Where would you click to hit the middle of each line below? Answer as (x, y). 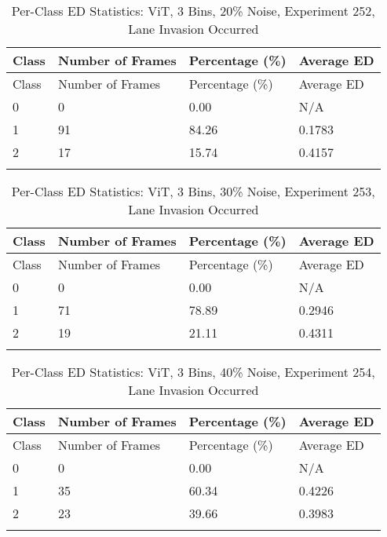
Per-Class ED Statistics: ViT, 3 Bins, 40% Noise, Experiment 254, (193, 372)
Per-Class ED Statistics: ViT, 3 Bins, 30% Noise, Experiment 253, (193, 191)
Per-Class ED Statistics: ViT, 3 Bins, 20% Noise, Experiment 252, (193, 11)
